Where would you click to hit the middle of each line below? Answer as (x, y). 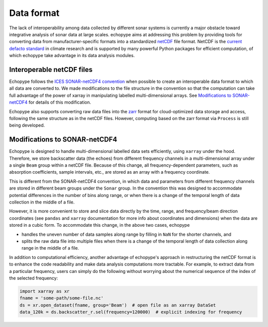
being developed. (27, 125)
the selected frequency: (33, 278)
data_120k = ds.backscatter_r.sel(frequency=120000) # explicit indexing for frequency (131, 312)
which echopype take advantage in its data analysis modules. (72, 56)
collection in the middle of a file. (42, 202)
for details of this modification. (60, 102)
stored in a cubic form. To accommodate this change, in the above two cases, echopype (100, 225)
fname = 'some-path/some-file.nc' (62, 298)
